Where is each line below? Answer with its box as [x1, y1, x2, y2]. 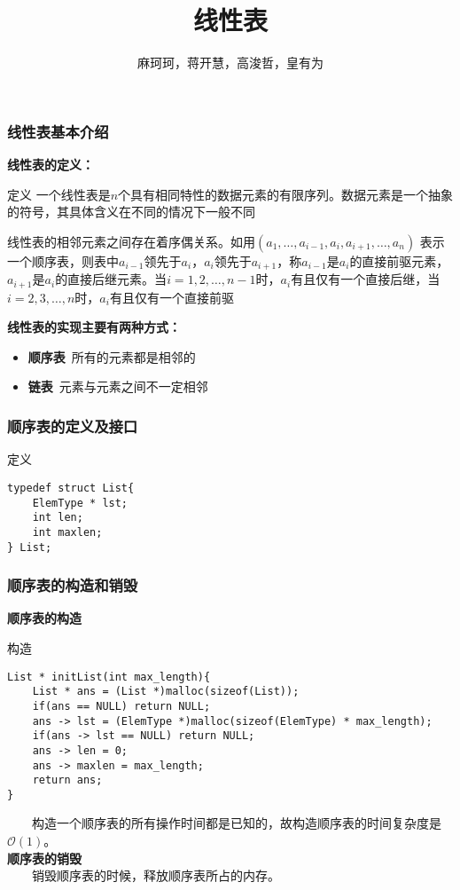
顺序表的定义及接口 [7, 415, 138, 437]
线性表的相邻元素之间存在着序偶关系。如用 [7, 232, 255, 250]
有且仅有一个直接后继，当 [291, 270, 441, 288]
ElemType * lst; [32, 496, 129, 509]
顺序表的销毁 [7, 848, 82, 867]
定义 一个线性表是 [7, 185, 111, 203]
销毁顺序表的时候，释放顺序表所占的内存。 [31, 866, 280, 885]
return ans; [32, 774, 103, 787]
